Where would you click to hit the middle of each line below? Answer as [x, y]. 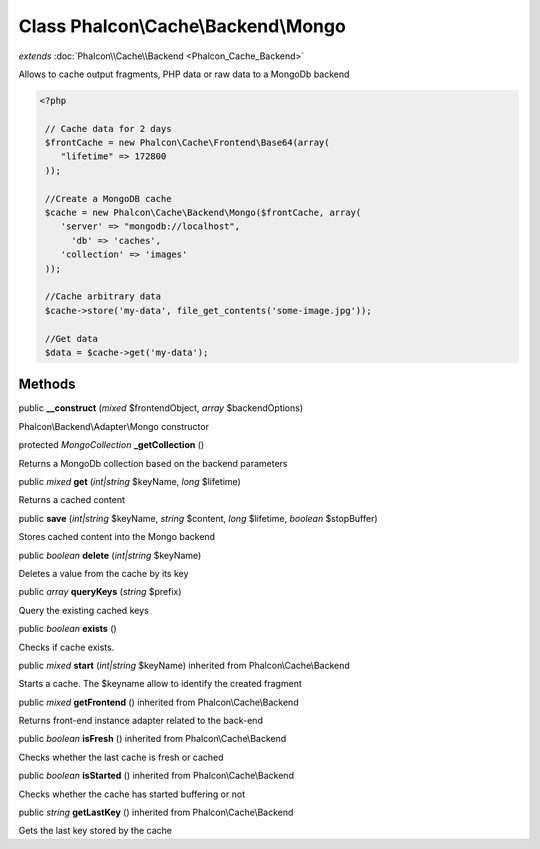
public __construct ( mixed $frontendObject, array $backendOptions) [161, 408]
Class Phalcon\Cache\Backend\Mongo [182, 26]
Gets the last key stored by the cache [95, 831]
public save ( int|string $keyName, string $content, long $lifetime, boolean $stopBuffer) [198, 518]
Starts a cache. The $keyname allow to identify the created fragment [160, 684]
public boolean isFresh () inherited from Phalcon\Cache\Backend [152, 739]
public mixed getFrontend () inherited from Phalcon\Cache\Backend [158, 702]
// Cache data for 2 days [108, 128]
